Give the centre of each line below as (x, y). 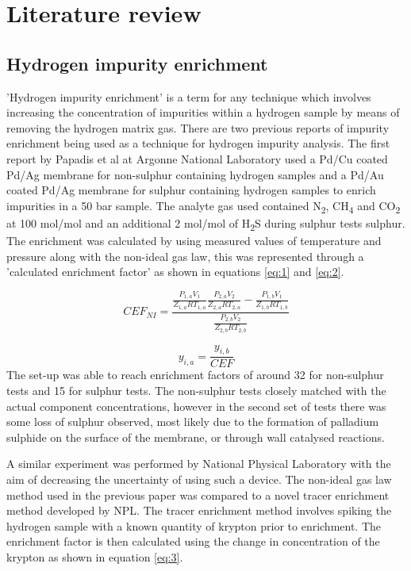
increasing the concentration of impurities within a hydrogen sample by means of (203, 112)
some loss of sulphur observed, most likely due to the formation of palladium (193, 422)
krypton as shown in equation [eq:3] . (95, 556)
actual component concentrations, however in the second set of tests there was (196, 406)
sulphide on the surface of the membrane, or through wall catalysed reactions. (196, 437)
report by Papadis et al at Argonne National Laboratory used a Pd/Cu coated (197, 158)
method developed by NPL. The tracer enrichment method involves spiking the (199, 510)
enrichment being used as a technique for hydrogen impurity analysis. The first (198, 143)
